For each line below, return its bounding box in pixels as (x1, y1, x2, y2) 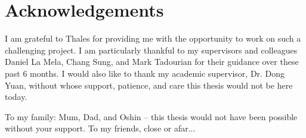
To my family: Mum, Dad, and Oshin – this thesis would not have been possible (5, 110, 298, 123)
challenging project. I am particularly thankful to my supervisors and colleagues (5, 43, 298, 56)
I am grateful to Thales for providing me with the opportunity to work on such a (5, 32, 301, 45)
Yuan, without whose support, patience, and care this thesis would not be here (5, 79, 293, 91)
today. (5, 90, 27, 103)
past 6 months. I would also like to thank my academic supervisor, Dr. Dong (5, 67, 285, 79)
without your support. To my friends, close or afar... (5, 122, 196, 134)
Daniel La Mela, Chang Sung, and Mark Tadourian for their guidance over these (5, 55, 299, 68)
